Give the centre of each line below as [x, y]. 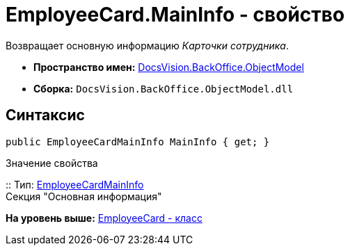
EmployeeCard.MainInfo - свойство [175, 15]
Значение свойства [52, 163]
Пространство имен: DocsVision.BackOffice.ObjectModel [169, 67]
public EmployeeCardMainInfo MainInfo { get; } [138, 141]
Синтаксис [45, 115]
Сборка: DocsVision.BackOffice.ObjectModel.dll [164, 88]
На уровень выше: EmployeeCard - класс [104, 218]
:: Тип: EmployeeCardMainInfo [75, 184]
